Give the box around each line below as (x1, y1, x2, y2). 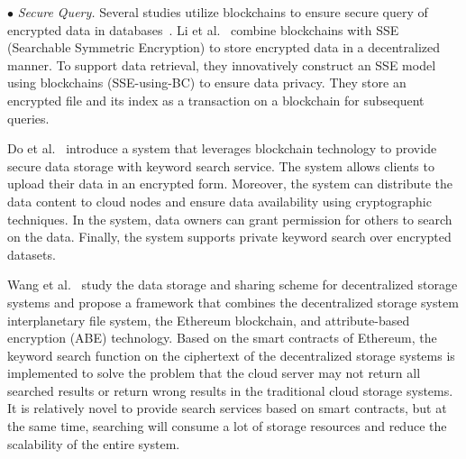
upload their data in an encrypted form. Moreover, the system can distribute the (7, 174, 452, 193)
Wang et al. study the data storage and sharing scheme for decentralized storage (7, 275, 458, 294)
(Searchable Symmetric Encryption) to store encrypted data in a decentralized (7, 38, 441, 57)
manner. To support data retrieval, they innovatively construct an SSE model (7, 55, 436, 74)
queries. (7, 108, 50, 127)
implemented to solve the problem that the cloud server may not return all (7, 363, 421, 382)
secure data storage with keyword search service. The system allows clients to (7, 156, 434, 175)
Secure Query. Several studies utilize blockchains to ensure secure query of (17, 3, 428, 21)
